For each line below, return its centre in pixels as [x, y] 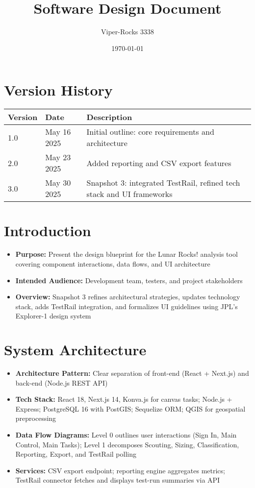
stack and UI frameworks [129, 194]
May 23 [58, 157]
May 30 [58, 183]
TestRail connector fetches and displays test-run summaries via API [118, 480]
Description [109, 117]
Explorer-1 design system [53, 316]
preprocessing [36, 418]
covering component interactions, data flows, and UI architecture [113, 263]
